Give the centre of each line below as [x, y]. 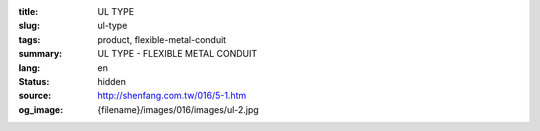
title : [28, 11]
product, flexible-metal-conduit [162, 39]
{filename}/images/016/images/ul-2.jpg [178, 109]
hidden [112, 81]
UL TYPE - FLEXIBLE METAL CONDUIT [177, 54]
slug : [29, 26]
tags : [29, 39]
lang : [29, 67]
